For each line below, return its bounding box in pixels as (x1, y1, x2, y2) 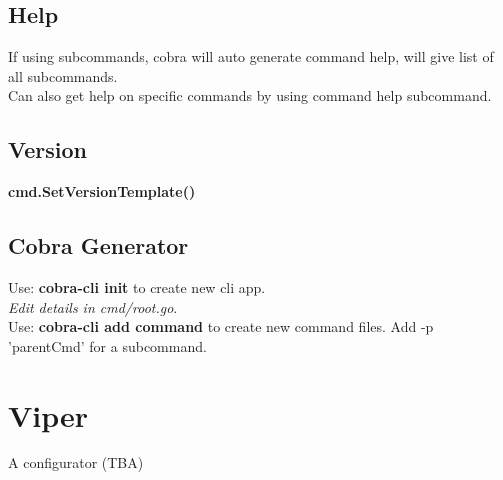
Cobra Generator (8, 230, 189, 261)
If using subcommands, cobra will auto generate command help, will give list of (8, 46, 494, 67)
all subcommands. (8, 65, 118, 86)
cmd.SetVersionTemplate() (8, 181, 196, 202)
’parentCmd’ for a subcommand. (8, 335, 207, 356)
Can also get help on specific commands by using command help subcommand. (8, 85, 492, 106)
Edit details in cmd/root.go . (8, 296, 178, 317)
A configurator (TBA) (8, 452, 144, 473)
